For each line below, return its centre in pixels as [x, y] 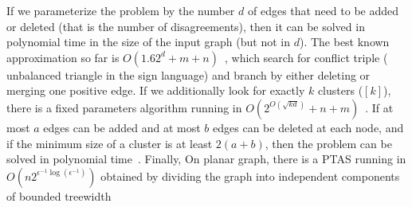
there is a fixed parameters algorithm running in [124, 107]
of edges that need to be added [323, 10]
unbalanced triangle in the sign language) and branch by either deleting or [188, 74]
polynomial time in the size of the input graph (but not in [148, 42]
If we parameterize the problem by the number [121, 10]
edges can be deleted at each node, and [308, 127]
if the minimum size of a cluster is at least [110, 143]
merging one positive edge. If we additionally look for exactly [156, 90]
